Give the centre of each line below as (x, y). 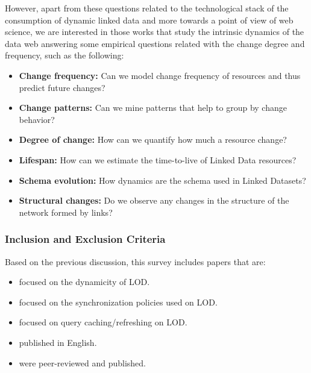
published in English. (58, 342)
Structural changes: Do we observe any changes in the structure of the (154, 200)
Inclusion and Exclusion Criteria (85, 239)
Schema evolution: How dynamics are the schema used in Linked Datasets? (162, 180)
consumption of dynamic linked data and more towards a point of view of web (149, 20)
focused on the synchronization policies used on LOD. (118, 302)
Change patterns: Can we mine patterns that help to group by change (153, 108)
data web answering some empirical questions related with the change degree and (155, 43)
